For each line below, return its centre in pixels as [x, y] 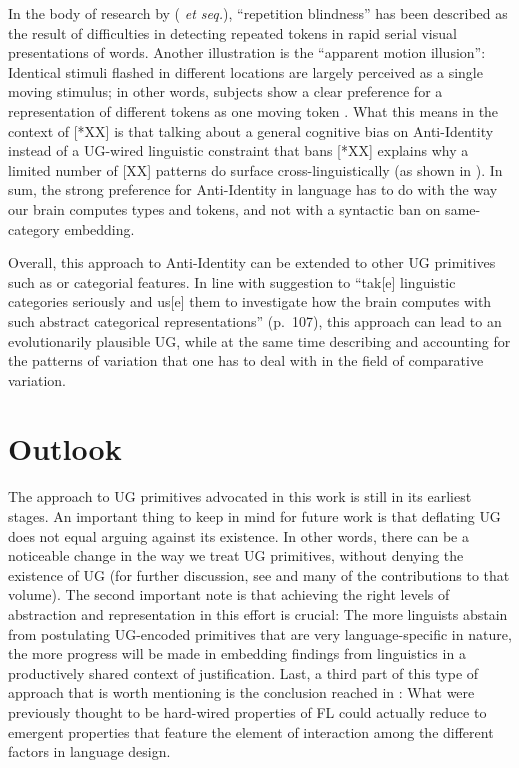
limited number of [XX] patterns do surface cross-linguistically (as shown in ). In [255, 169]
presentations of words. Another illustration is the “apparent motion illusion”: [247, 52]
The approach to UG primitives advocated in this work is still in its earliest [240, 496]
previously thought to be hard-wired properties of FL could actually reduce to [247, 711]
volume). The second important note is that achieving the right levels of [229, 594]
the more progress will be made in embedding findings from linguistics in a [237, 653]
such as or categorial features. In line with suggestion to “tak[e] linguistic [232, 281]
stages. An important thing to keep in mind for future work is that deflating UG [254, 516]
